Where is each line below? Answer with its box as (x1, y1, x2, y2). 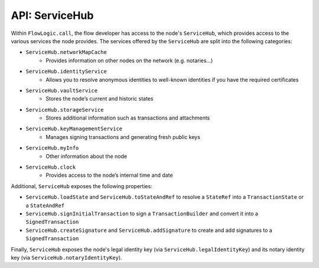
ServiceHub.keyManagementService (25, 125, 123, 133)
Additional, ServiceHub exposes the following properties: (11, 182, 153, 189)
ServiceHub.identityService (25, 68, 108, 75)
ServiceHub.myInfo (25, 145, 79, 151)
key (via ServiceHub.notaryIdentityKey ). (11, 254, 122, 261)
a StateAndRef (25, 202, 65, 209)
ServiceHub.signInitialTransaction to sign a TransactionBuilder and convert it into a (25, 210, 258, 217)
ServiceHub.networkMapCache (25, 49, 108, 56)
